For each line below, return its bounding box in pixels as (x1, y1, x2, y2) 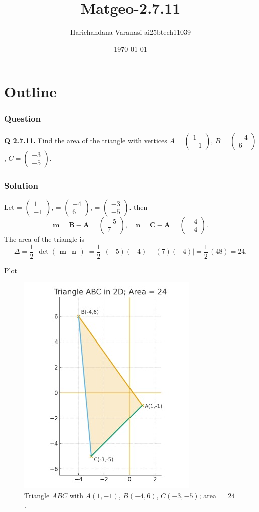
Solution (4, 179, 38, 191)
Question (4, 112, 41, 125)
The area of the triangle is (4, 233, 84, 244)
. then (129, 201, 148, 212)
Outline (4, 81, 57, 102)
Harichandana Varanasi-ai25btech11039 (70, 27, 191, 37)
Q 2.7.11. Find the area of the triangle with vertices (4, 135, 167, 145)
